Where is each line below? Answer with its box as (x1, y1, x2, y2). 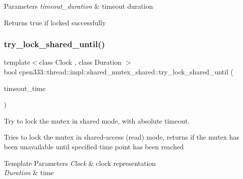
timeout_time (4, 83, 46, 93)
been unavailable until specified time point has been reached (4, 141, 184, 151)
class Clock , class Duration (39, 57, 121, 67)
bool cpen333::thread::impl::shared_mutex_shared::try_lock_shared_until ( (4, 67, 233, 76)
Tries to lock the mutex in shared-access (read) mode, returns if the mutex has (4, 132, 240, 142)
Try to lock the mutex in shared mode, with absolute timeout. (4, 115, 190, 125)
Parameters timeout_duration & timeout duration (4, 1, 153, 11)
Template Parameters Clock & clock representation (4, 158, 156, 168)
